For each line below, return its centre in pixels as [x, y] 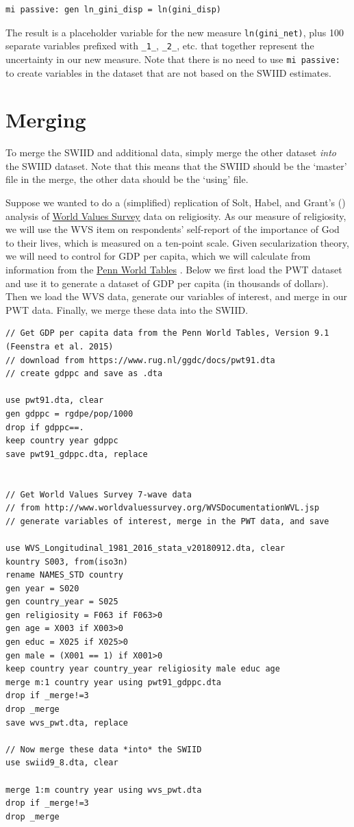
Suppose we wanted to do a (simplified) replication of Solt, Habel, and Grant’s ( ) [176, 202]
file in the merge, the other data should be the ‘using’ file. [127, 179]
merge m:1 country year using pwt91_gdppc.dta [113, 682]
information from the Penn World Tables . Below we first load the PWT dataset [174, 270]
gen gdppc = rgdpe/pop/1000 [69, 413]
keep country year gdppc [62, 441]
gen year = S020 [42, 588]
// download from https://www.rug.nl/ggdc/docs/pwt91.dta [140, 360]
